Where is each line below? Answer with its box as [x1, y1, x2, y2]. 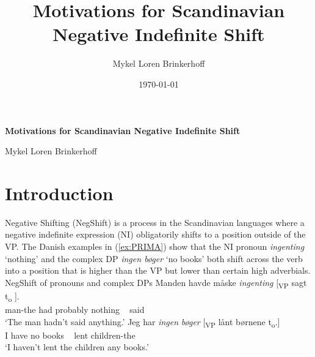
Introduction [5, 180, 114, 205]
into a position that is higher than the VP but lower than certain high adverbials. [5, 264, 311, 277]
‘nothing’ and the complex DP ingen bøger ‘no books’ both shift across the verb [5, 252, 303, 265]
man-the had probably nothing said [5, 303, 145, 316]
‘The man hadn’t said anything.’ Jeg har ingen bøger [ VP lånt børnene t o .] [5, 315, 280, 329]
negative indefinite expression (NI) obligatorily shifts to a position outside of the [5, 228, 306, 241]
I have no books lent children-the [5, 328, 136, 341]
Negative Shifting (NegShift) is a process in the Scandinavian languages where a [5, 216, 305, 228]
